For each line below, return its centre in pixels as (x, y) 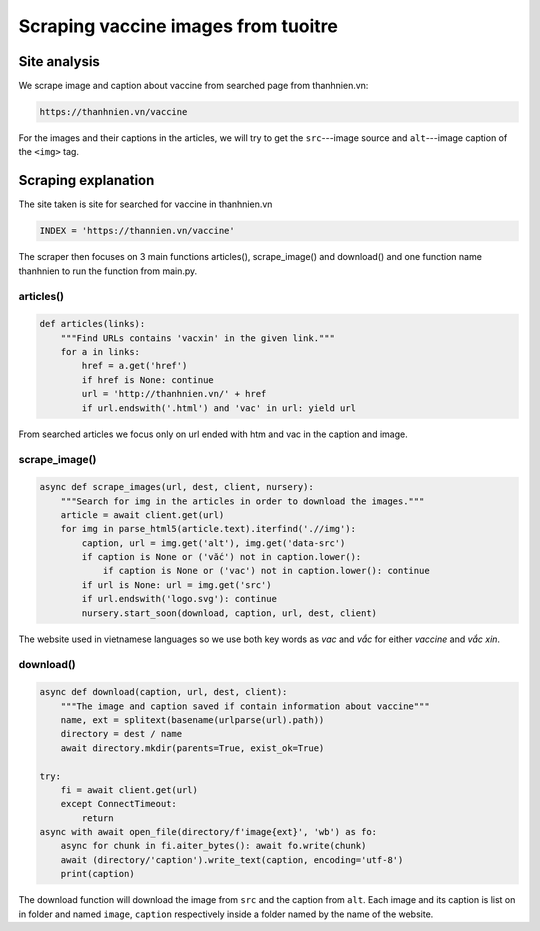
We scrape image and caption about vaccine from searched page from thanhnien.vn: (193, 86)
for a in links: (100, 352)
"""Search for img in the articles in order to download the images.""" (242, 501)
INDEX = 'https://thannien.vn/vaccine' (137, 231)
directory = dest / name (121, 734)
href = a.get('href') (134, 366)
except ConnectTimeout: (118, 804)
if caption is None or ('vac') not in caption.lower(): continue (266, 571)
